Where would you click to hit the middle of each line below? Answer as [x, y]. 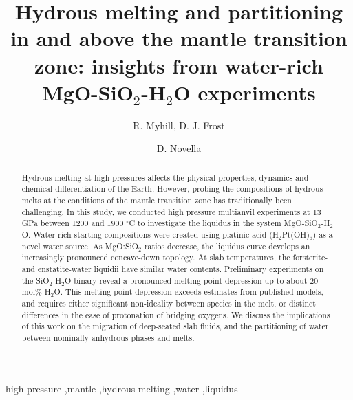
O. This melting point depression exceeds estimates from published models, [189, 292]
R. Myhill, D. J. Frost [179, 125]
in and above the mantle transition [179, 38]
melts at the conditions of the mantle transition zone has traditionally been [157, 200]
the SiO [35, 280]
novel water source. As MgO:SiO [80, 246]
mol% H [36, 292]
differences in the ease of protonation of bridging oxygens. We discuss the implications [176, 314]
